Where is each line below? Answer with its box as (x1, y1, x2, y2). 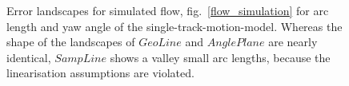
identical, (6, 49, 51, 65)
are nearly (268, 33, 318, 50)
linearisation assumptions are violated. (6, 64, 195, 81)
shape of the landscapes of (6, 33, 135, 50)
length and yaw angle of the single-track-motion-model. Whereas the (6, 18, 343, 34)
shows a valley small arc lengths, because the (110, 49, 331, 65)
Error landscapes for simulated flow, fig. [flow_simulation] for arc (6, 2, 329, 18)
